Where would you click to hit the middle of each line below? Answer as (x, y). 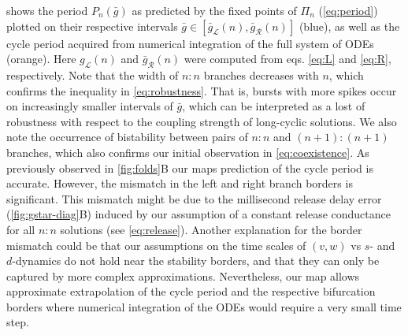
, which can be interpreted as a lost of (274, 106)
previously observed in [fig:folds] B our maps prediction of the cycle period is (190, 167)
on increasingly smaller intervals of (90, 106)
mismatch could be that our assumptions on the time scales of (156, 245)
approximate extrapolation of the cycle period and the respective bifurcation (191, 291)
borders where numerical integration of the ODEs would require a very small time (204, 306)
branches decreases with (261, 74)
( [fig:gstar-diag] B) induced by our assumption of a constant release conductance (198, 214)
